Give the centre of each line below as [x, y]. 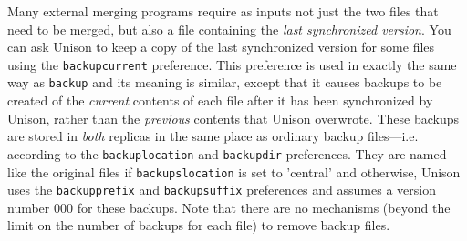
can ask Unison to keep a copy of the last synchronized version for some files [221, 47]
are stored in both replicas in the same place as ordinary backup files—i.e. [213, 136]
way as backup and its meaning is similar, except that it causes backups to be [225, 82]
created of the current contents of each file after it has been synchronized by [220, 100]
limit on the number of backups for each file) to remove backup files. [199, 225]
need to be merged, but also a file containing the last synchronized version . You [229, 29]
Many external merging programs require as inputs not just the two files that [223, 11]
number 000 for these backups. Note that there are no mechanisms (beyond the [229, 207]
